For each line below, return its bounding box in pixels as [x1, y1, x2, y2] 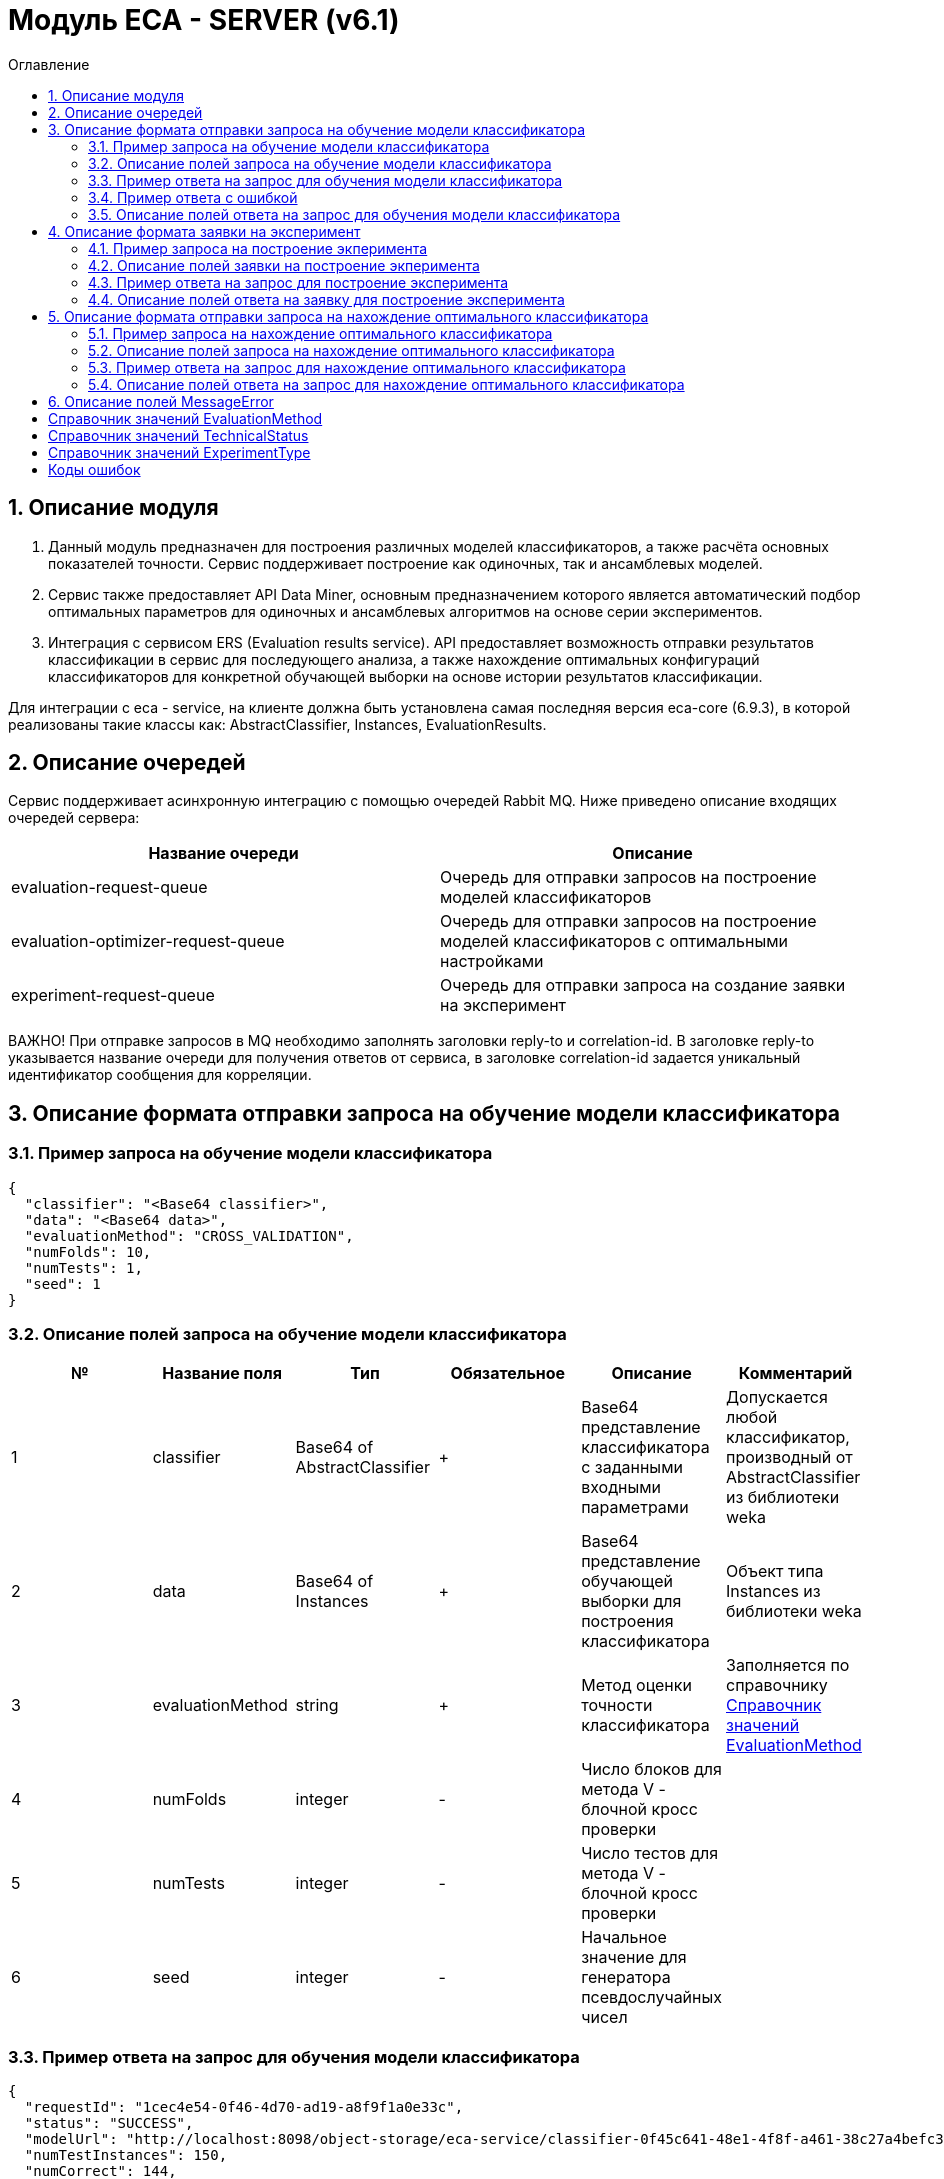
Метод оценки [581, 1675, 692, 1696]
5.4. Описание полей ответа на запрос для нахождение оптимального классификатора [88, 375, 685, 393]
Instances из [726, 1581, 821, 1602]
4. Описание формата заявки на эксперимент [48, 222, 361, 240]
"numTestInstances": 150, [24, 2147, 228, 2164]
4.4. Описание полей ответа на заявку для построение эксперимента [88, 290, 565, 308]
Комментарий [738, 1363, 853, 1384]
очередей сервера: [8, 809, 140, 827]
